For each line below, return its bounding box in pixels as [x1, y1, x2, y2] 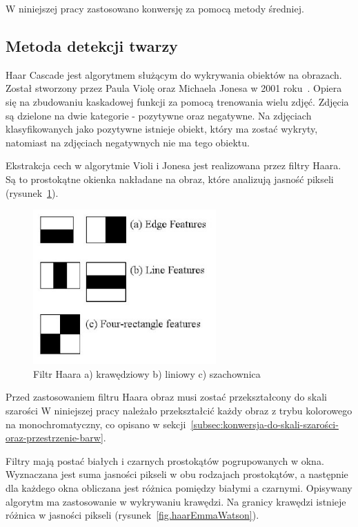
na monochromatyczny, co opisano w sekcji [6, 416, 186, 431]
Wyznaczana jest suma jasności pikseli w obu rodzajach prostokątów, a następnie [6, 467, 348, 481]
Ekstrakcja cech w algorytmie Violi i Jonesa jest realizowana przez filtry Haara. [6, 158, 341, 173]
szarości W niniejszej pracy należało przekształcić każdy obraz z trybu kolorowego [6, 403, 352, 417]
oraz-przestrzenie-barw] [6, 430, 103, 445]
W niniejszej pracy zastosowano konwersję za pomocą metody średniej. [6, 1, 304, 15]
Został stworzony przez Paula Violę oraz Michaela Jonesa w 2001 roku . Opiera [6, 81, 342, 95]
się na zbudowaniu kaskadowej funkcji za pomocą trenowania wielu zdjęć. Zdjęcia [6, 94, 349, 108]
